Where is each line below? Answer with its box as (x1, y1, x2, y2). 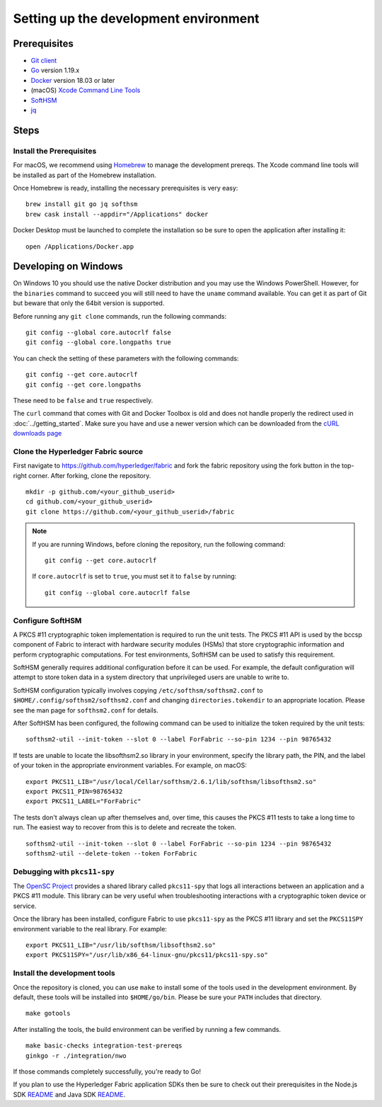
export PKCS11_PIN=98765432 (25, 787, 123, 795)
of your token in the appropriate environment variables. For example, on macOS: (13, 761, 248, 770)
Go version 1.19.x (30, 66, 80, 74)
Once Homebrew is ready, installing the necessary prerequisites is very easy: (13, 183, 238, 192)
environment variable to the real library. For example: (13, 924, 168, 933)
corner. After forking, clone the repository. (28, 471, 151, 479)
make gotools (25, 1009, 71, 1018)
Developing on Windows (13, 261, 123, 273)
